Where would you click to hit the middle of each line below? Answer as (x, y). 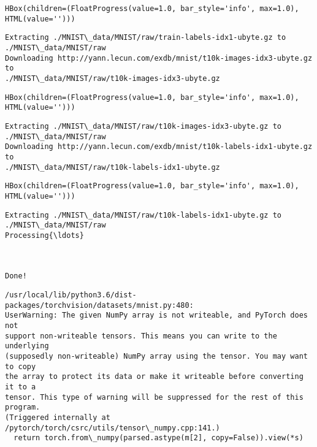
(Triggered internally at (58, 417)
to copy (21, 366)
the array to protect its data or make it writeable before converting (154, 377)
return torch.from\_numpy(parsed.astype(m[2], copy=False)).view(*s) (158, 438)
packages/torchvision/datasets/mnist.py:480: (99, 305)
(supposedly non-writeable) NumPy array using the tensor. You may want (156, 357)
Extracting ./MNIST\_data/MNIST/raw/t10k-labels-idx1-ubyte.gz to (143, 215)
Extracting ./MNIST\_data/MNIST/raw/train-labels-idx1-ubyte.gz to (146, 38)
